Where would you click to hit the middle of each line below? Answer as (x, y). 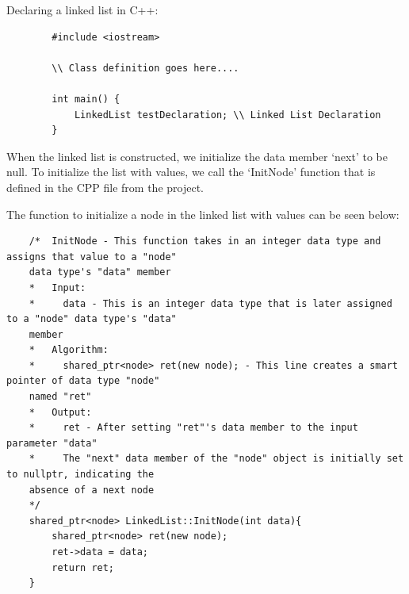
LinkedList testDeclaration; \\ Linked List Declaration (227, 115)
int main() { (86, 99)
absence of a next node (92, 490)
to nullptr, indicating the (80, 475)
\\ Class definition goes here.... (145, 68)
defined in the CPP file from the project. (105, 187)
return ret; (83, 567)
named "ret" (60, 397)
